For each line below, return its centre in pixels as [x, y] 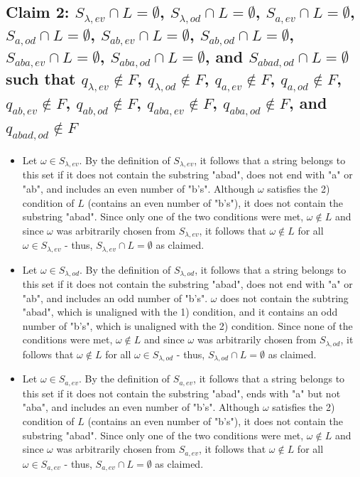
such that [41, 78]
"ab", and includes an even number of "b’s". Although [138, 188]
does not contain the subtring [284, 298]
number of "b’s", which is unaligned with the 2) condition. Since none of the [187, 325]
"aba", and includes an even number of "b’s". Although [141, 407]
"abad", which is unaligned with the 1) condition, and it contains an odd [180, 312]
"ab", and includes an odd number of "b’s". [115, 298]
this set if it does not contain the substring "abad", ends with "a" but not [181, 393]
